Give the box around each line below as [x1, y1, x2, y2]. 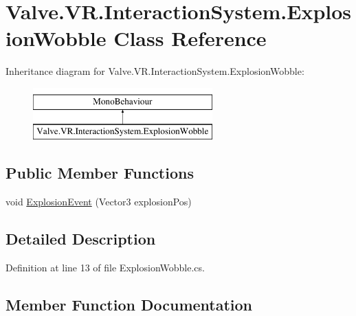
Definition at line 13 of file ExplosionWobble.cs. [5, 260, 205, 275]
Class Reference [113, 24, 267, 52]
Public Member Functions [5, 162, 194, 183]
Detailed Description [5, 228, 156, 249]
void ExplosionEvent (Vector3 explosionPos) [5, 194, 192, 209]
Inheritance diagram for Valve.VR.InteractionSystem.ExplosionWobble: [5, 64, 304, 78]
